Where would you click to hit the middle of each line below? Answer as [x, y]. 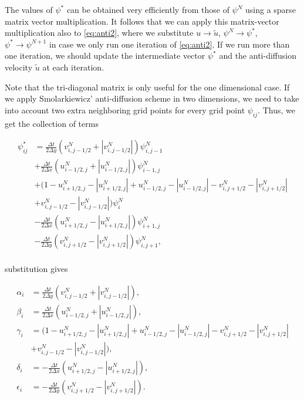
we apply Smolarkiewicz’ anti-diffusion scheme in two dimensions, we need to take [152, 98]
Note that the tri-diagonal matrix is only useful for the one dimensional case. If [147, 87]
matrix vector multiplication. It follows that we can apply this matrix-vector [142, 21]
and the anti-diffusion [258, 56]
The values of [29, 9]
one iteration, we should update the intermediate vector [105, 56]
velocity [19, 67]
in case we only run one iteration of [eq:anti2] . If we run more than [169, 44]
